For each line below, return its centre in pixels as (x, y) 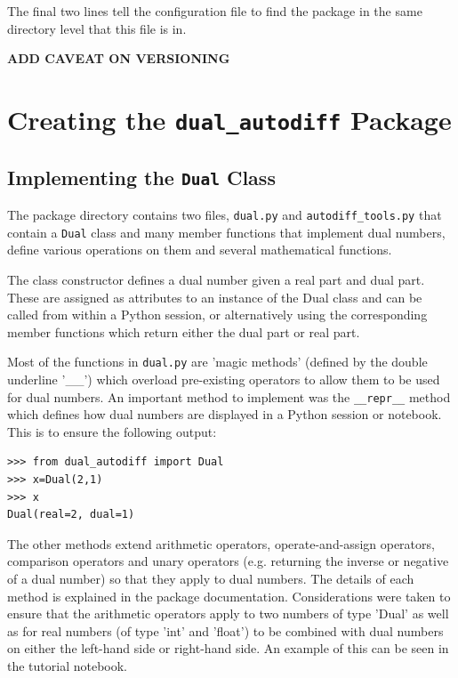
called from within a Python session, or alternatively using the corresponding (217, 315)
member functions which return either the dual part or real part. (184, 331)
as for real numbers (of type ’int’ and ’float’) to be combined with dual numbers (225, 630)
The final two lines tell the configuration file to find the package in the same (215, 11)
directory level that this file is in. (97, 28)
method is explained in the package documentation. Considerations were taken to (229, 596)
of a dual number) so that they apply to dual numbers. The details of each (211, 578)
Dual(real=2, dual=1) (71, 515)
